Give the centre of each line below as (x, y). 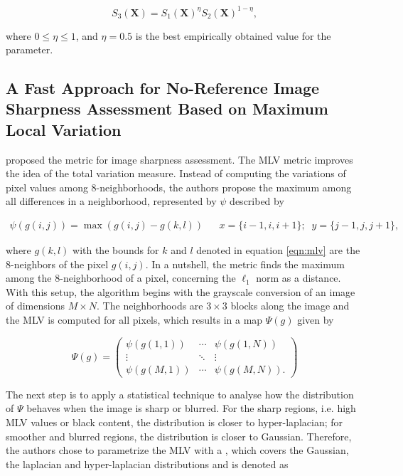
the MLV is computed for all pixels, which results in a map (134, 320)
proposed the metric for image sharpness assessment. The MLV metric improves (179, 159)
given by (316, 320)
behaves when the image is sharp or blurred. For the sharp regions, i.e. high (191, 408)
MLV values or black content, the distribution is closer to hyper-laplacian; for (174, 422)
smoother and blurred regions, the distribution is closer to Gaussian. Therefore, (179, 436)
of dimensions (35, 306)
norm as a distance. (299, 278)
